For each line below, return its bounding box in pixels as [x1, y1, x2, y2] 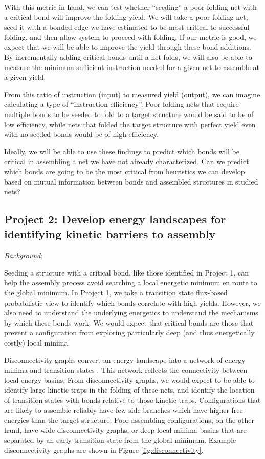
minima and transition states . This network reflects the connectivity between [4, 364, 248, 375]
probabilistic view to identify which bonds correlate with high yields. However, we [4, 297, 261, 308]
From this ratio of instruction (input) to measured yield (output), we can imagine [4, 88, 260, 99]
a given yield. [4, 72, 46, 82]
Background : [4, 250, 43, 261]
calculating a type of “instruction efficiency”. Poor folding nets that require [4, 99, 239, 109]
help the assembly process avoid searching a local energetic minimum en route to [4, 277, 257, 288]
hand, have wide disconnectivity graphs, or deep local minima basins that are [4, 424, 247, 435]
